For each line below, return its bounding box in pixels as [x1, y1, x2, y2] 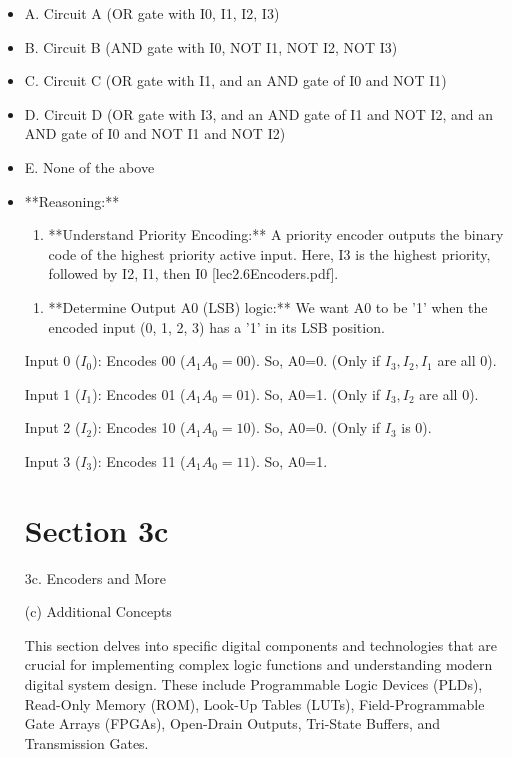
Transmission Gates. [24, 732, 149, 753]
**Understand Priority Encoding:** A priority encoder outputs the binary [48, 224, 504, 245]
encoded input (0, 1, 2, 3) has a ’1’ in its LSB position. [48, 316, 385, 337]
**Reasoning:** [24, 190, 120, 211]
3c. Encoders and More [24, 567, 166, 588]
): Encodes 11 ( [92, 450, 186, 471]
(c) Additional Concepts [24, 601, 172, 622]
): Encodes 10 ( [92, 417, 186, 438]
